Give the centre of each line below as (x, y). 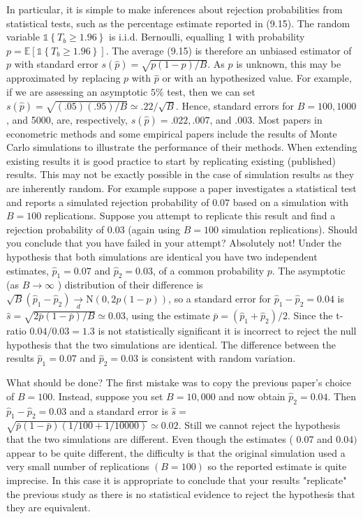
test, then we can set (211, 91)
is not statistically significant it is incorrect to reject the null (227, 331)
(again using (154, 229)
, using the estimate (168, 315)
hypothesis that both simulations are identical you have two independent (162, 256)
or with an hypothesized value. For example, (257, 78)
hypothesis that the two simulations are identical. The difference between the (171, 344)
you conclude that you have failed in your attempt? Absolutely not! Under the (174, 243)
